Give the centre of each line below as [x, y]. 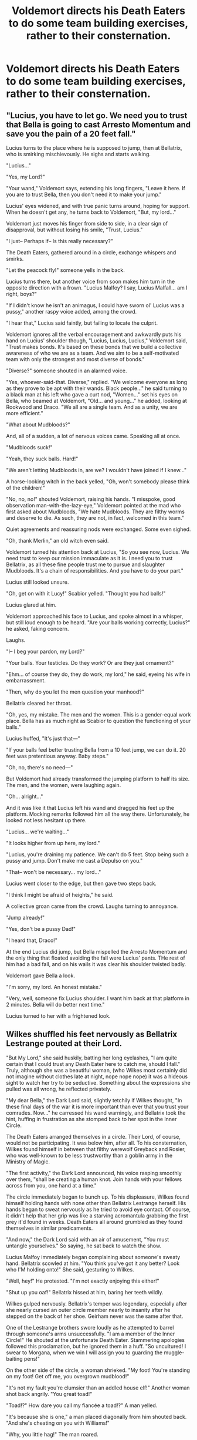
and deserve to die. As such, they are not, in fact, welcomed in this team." [95, 518]
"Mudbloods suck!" [29, 447]
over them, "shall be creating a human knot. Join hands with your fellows [94, 1179]
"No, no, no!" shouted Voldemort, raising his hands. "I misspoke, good [91, 499]
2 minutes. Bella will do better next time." [55, 1005]
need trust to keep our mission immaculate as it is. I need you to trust [89, 558]
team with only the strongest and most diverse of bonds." [75, 359]
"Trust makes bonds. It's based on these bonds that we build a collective [94, 347]
